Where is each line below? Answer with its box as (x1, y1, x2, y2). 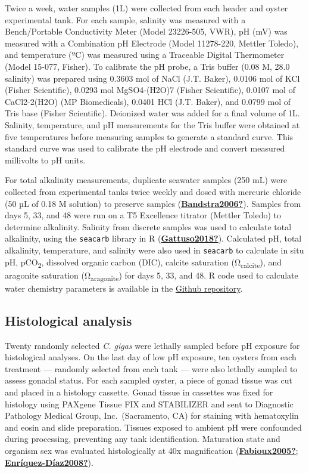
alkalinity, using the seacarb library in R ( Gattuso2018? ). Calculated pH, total (5, 232, 302, 245)
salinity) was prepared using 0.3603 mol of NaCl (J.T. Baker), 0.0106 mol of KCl (5, 72, 300, 84)
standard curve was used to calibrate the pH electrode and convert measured (5, 142, 285, 154)
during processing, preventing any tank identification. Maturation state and (5, 432, 280, 445)
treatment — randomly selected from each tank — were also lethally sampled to (5, 362, 298, 375)
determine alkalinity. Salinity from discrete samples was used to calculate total (5, 220, 292, 233)
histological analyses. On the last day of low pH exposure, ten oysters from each (5, 351, 296, 363)
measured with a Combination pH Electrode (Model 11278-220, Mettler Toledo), (5, 36, 299, 49)
